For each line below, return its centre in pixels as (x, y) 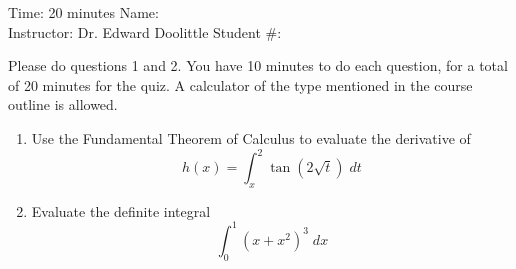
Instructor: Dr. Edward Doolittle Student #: (145, 31)
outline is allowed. (63, 104)
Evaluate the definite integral (121, 210)
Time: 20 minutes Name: (83, 12)
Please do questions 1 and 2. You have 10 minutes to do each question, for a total (258, 65)
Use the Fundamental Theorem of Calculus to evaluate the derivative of (251, 137)
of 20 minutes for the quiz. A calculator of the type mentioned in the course (240, 84)
